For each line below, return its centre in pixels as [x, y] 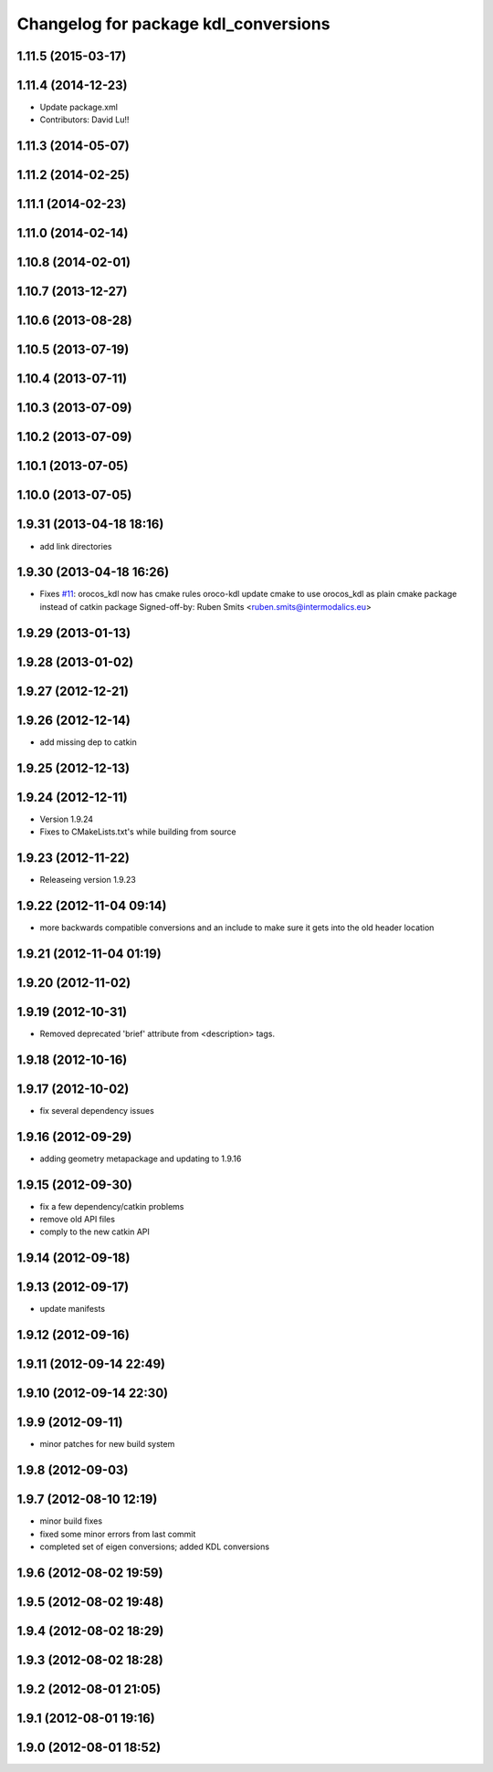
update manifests [72, 1309]
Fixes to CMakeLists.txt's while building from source [138, 832]
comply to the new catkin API [95, 1232]
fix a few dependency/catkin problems [112, 1206]
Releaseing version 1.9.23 [88, 880]
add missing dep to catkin [88, 742]
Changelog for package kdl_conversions [173, 24]
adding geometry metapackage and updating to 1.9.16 [141, 1159]
